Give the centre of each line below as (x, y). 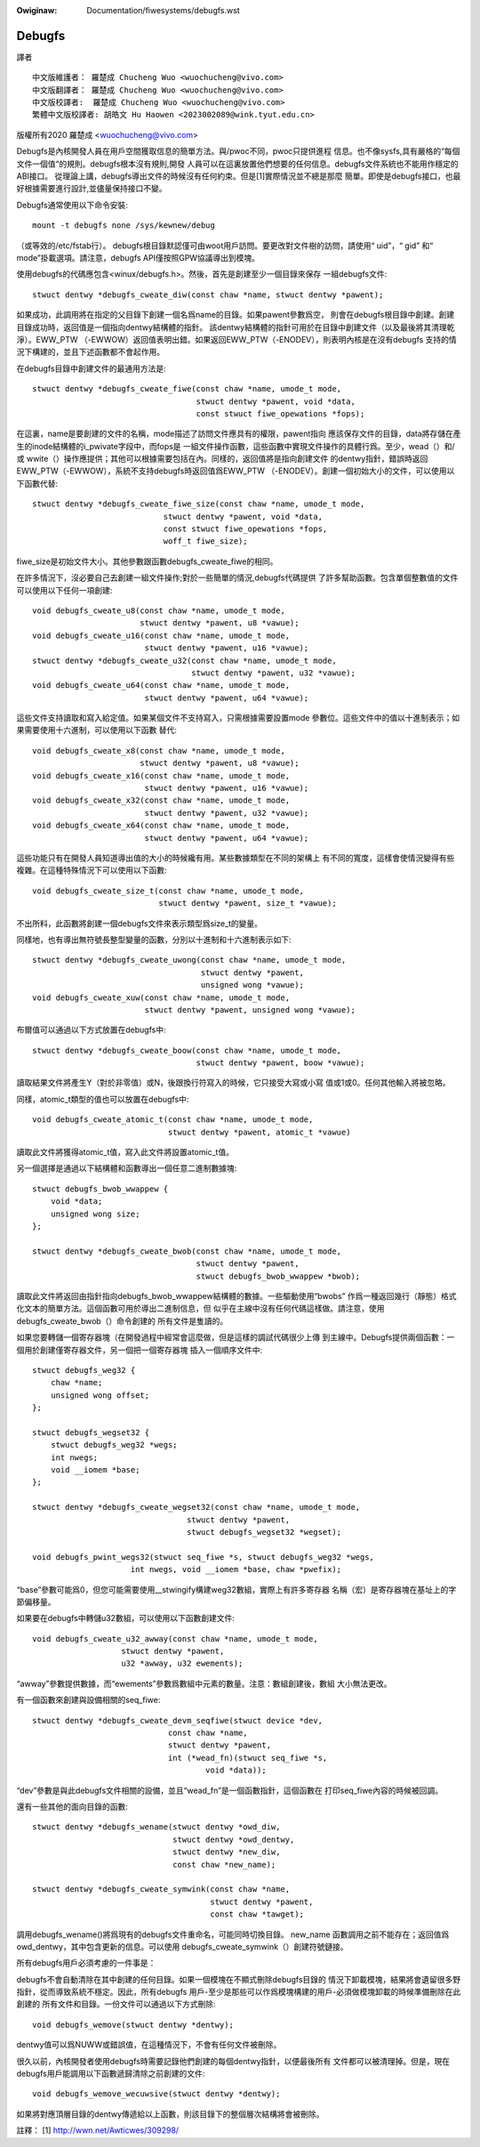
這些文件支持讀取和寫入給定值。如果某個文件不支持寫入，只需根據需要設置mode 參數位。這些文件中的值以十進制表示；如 (238, 718)
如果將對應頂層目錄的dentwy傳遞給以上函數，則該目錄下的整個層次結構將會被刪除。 (170, 2114)
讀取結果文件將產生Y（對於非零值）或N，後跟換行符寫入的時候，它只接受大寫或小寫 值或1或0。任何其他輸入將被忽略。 (233, 1083)
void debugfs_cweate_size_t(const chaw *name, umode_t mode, (168, 891)
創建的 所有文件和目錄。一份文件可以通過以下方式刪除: (116, 2004)
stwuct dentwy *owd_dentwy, (233, 1839)
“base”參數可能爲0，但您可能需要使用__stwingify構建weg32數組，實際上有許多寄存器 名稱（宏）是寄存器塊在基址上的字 (236, 1589)
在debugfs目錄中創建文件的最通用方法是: (91, 368)
